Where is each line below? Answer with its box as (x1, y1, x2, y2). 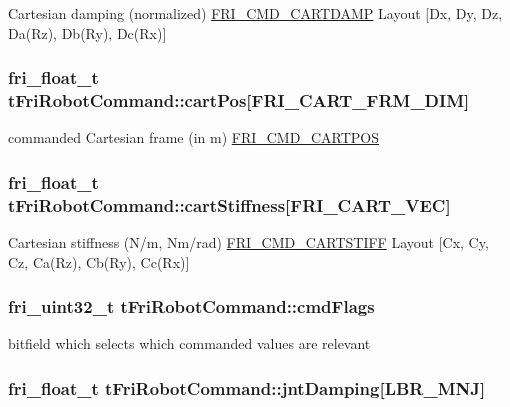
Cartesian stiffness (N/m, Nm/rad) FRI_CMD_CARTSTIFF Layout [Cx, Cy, (8, 232, 489, 253)
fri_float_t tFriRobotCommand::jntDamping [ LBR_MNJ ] (8, 375, 486, 400)
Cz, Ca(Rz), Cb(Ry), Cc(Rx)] (8, 251, 190, 272)
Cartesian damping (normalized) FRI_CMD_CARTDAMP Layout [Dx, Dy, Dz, (8, 3, 503, 23)
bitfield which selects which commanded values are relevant (8, 333, 371, 354)
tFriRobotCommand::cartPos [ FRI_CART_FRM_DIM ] (8, 88, 470, 113)
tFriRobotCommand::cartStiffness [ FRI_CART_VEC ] (8, 192, 451, 217)
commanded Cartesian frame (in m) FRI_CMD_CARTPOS (8, 127, 379, 148)
